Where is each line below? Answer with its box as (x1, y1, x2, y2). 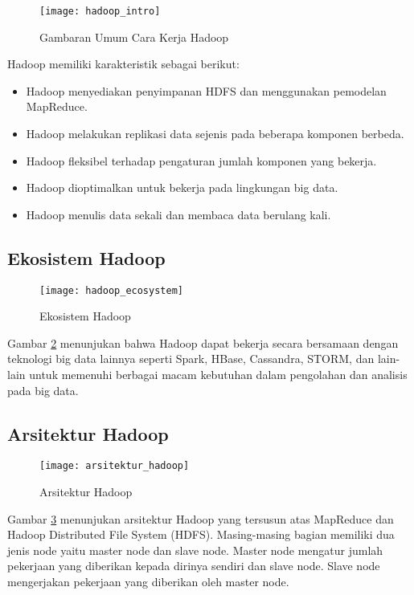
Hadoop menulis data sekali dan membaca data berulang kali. (26, 206, 331, 222)
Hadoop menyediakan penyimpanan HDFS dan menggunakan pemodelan (26, 82, 387, 99)
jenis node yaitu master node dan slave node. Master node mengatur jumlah (7, 541, 383, 558)
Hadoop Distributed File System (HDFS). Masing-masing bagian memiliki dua (7, 526, 395, 543)
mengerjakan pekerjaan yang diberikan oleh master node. (7, 573, 289, 590)
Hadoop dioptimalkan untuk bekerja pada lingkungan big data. (26, 179, 338, 196)
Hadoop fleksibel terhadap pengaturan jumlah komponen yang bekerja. (26, 152, 377, 169)
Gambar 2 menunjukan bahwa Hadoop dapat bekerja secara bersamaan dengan (7, 334, 399, 351)
